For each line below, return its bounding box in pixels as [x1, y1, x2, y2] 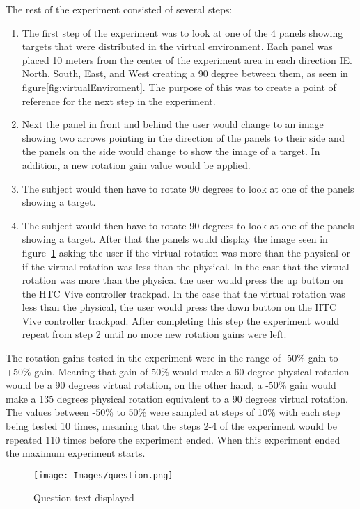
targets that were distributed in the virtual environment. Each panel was [22, 39, 333, 54]
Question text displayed [33, 490, 134, 505]
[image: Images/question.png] [33, 470, 173, 480]
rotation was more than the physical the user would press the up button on [22, 273, 343, 287]
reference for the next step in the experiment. [22, 93, 216, 108]
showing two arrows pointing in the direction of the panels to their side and [22, 130, 345, 145]
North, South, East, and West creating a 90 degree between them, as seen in [22, 66, 348, 81]
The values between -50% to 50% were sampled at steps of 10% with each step [6, 405, 341, 419]
